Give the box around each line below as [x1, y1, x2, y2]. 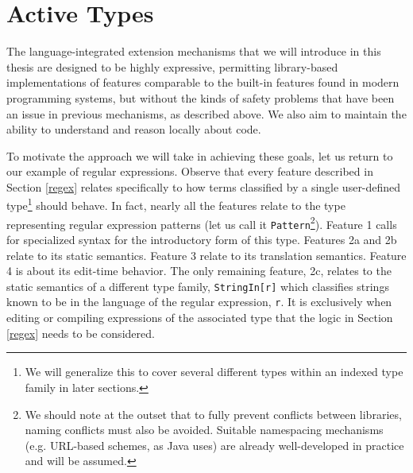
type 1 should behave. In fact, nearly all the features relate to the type [6, 195, 345, 214]
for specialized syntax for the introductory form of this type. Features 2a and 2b [6, 231, 397, 248]
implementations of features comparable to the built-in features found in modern [6, 74, 399, 91]
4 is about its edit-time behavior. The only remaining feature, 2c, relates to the [6, 262, 392, 279]
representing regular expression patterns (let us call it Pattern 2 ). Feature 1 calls [6, 213, 397, 232]
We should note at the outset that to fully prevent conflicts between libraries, [25, 405, 402, 422]
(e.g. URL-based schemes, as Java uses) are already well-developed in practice [25, 436, 404, 453]
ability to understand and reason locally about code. [6, 121, 261, 138]
